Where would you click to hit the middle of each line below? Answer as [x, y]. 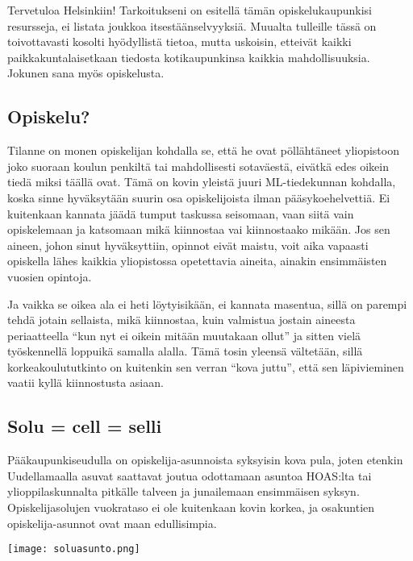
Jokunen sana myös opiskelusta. [86, 73]
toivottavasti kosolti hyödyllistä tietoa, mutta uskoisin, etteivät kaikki [179, 42]
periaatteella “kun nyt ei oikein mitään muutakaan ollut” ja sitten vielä [184, 335]
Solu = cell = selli [85, 426]
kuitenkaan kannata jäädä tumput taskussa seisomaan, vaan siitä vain [181, 213]
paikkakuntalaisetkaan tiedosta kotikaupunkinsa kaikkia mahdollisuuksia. [189, 57]
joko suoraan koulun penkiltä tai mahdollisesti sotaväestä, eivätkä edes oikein [198, 166]
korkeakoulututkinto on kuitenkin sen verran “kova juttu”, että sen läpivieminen [206, 366]
